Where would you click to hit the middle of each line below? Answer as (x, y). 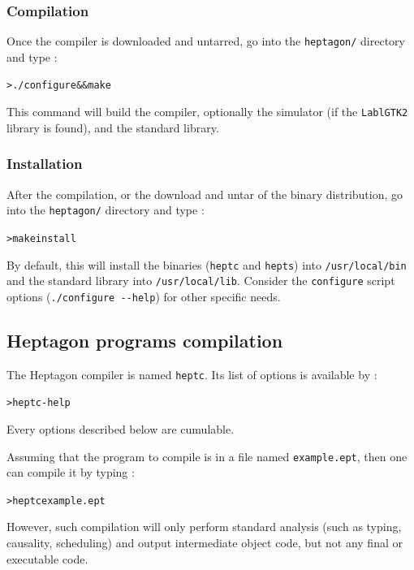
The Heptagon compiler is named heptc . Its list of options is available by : (192, 374)
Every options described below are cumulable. (121, 428)
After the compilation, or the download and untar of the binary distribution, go (205, 194)
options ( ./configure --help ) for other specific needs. (144, 296)
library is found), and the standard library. (113, 127)
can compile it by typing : (71, 472)
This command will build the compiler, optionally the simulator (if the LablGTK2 (207, 112)
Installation (45, 164)
